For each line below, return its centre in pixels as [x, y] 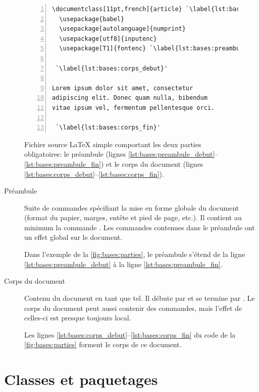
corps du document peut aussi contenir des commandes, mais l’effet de [133, 308]
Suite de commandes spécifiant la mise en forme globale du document [132, 207]
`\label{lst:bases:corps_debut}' [112, 68]
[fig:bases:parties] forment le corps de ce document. [103, 344]
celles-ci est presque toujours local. [78, 318]
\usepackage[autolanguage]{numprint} [122, 29]
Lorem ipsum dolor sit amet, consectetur [123, 88]
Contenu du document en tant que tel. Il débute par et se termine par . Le [140, 298]
